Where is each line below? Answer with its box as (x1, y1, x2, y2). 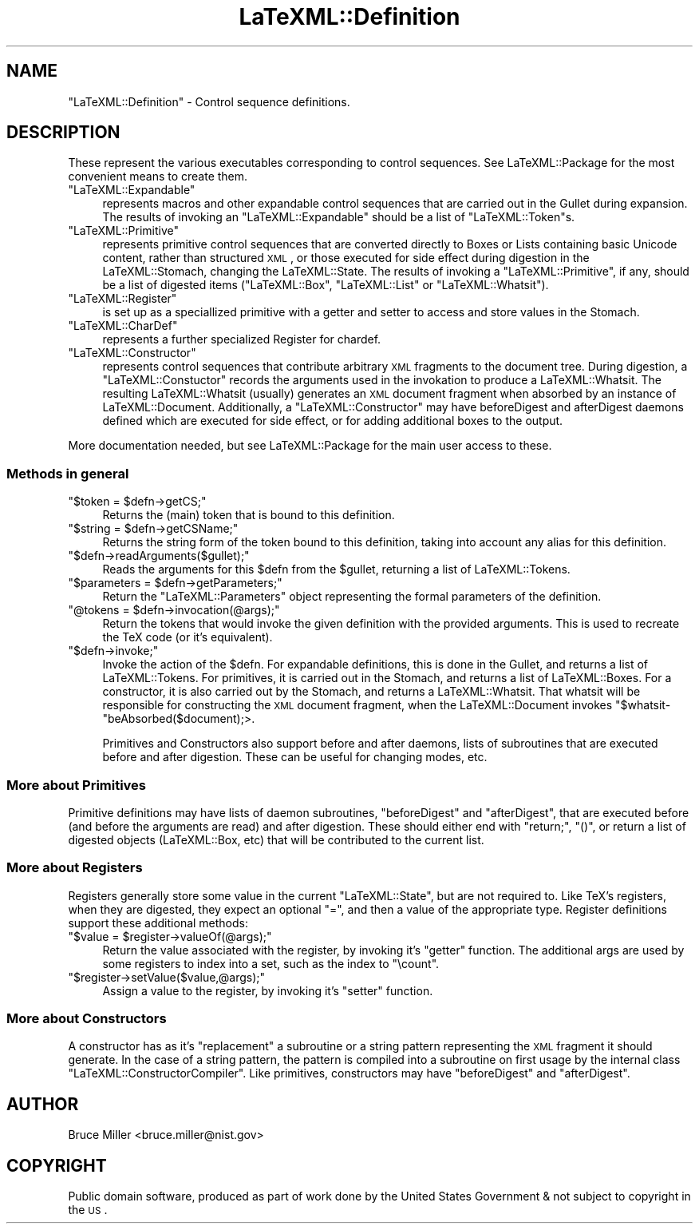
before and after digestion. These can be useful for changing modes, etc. (102, 750, 488, 764)
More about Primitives (6, 776, 147, 793)
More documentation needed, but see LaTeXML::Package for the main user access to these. (68, 438, 552, 453)
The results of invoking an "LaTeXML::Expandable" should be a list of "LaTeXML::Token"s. (102, 210, 575, 224)
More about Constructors (6, 1010, 167, 1027)
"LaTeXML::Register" (68, 292, 177, 306)
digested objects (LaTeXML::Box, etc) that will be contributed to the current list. (68, 832, 484, 847)
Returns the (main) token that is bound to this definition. (102, 508, 395, 522)
